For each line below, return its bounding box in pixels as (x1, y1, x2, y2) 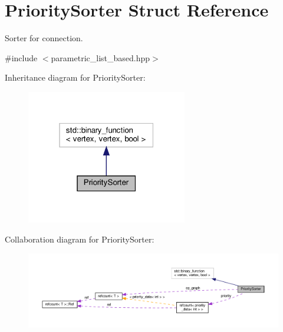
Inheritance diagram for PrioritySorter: (5, 71, 146, 84)
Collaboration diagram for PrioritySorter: (5, 233, 154, 245)
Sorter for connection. (5, 32, 83, 44)
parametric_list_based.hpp (51, 51, 150, 64)
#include (5, 51, 38, 64)
